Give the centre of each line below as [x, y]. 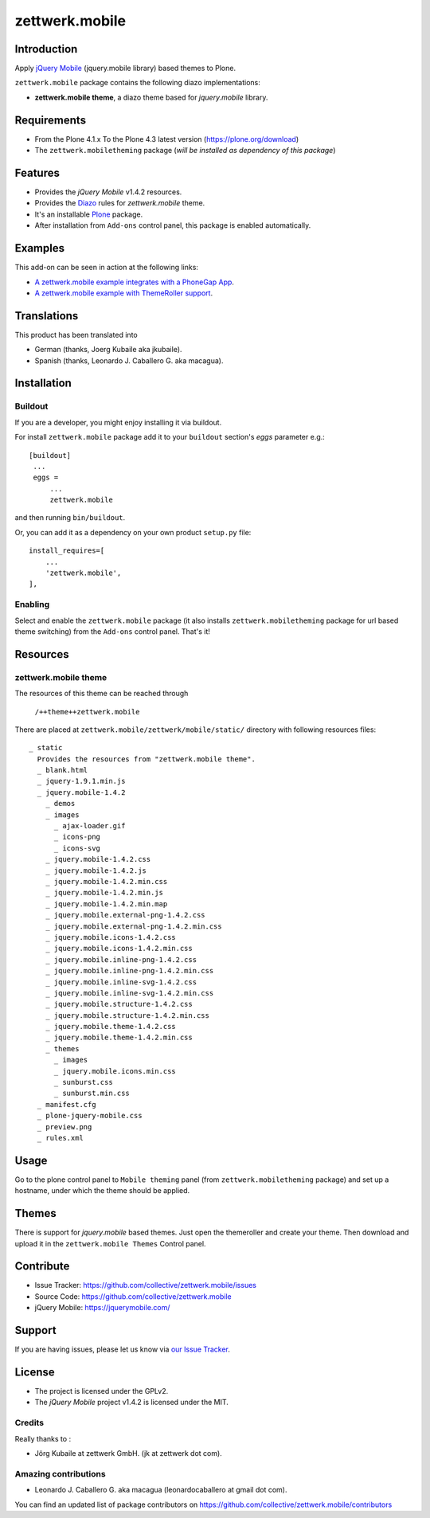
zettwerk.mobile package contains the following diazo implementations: [137, 83]
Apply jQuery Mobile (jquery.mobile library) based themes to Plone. [125, 68]
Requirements [51, 120]
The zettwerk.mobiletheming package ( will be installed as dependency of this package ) [185, 151]
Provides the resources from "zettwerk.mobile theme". [147, 759]
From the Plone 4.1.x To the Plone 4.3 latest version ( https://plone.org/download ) [167, 139]
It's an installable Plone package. [89, 214]
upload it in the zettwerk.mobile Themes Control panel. [110, 1243]
